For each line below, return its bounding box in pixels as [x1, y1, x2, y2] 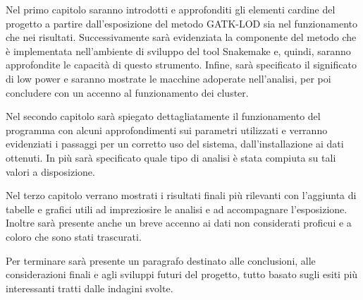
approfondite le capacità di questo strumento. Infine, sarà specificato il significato [6, 57, 357, 72]
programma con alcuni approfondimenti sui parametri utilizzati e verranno [6, 122, 328, 137]
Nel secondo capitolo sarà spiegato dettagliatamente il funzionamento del [6, 109, 321, 124]
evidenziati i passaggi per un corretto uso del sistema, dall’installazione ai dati [6, 136, 344, 151]
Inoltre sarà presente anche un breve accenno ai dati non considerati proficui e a [6, 215, 352, 230]
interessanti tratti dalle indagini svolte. [6, 280, 173, 295]
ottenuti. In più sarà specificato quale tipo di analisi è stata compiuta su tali [6, 150, 336, 164]
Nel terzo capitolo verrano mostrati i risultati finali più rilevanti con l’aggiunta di [6, 188, 357, 203]
